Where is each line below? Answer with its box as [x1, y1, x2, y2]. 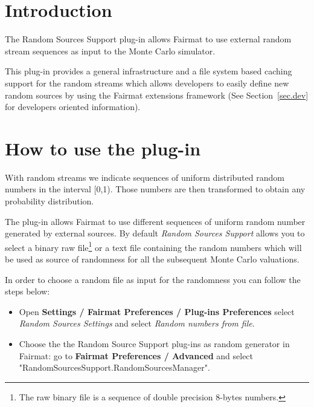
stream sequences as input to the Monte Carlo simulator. [5, 44, 216, 57]
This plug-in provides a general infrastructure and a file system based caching [5, 65, 292, 77]
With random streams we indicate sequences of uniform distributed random [5, 171, 284, 183]
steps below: [5, 285, 50, 298]
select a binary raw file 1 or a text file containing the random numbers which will [5, 239, 302, 253]
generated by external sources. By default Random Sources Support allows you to [5, 227, 305, 239]
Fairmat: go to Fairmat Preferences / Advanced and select [19, 349, 254, 362]
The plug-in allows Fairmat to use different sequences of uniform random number [5, 215, 306, 227]
